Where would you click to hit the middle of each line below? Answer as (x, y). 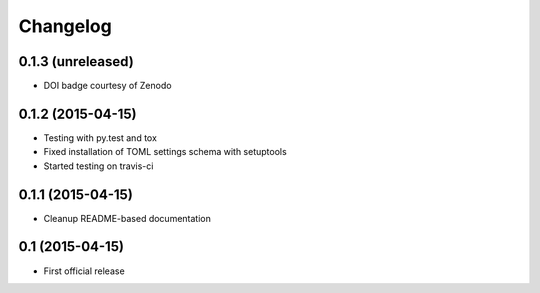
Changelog (65, 26)
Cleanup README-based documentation (127, 218)
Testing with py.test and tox (100, 137)
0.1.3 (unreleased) (76, 61)
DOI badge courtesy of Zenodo (107, 86)
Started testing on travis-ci (98, 166)
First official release (84, 271)
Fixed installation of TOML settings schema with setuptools (165, 152)
